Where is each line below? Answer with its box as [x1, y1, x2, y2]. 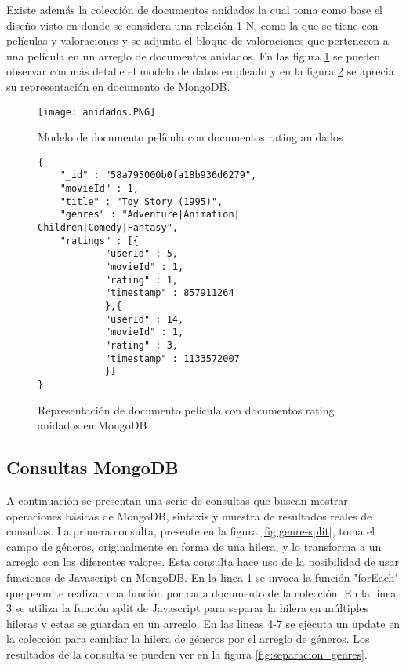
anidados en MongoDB [38, 417, 147, 433]
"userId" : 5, [104, 248, 178, 260]
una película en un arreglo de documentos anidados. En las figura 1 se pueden [6, 47, 381, 64]
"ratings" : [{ [60, 235, 139, 246]
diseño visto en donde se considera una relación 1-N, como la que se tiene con [6, 16, 379, 33]
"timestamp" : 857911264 [104, 287, 234, 299]
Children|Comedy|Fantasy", [38, 222, 178, 234]
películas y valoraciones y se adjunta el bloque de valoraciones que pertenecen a [6, 32, 389, 49]
